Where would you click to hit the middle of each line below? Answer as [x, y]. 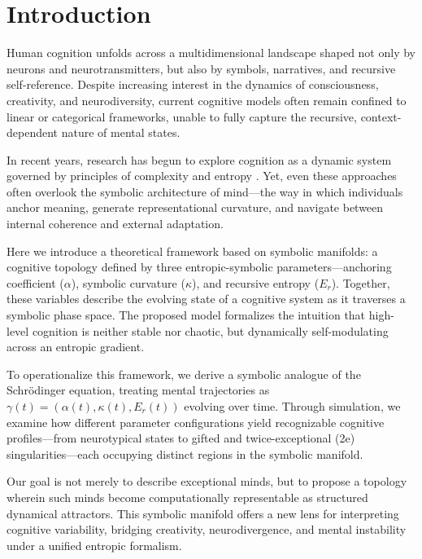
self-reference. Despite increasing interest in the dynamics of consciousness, [193, 84]
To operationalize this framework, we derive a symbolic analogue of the [184, 374]
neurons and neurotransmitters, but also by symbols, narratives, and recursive [201, 68]
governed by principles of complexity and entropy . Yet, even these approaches [202, 176]
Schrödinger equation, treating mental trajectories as [138, 390]
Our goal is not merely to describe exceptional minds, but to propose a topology [207, 481]
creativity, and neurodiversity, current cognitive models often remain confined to [207, 100]
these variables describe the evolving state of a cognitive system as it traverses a [206, 299]
